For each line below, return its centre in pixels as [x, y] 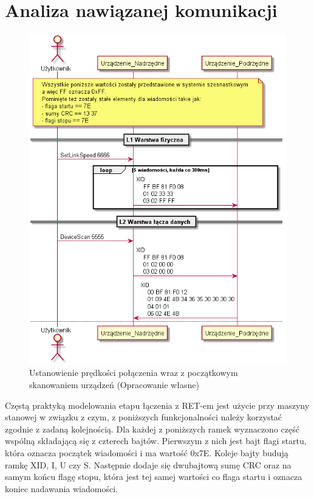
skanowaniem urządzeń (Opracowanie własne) [114, 384]
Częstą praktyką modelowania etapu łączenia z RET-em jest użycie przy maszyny [157, 405]
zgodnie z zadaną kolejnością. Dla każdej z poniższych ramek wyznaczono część [152, 429]
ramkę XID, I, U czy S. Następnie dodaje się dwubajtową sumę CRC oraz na [148, 464]
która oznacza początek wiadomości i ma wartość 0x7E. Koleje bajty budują [147, 452]
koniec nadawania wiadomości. [61, 488]
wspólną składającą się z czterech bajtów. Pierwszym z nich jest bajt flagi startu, [156, 441]
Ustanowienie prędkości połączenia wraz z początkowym [134, 373]
